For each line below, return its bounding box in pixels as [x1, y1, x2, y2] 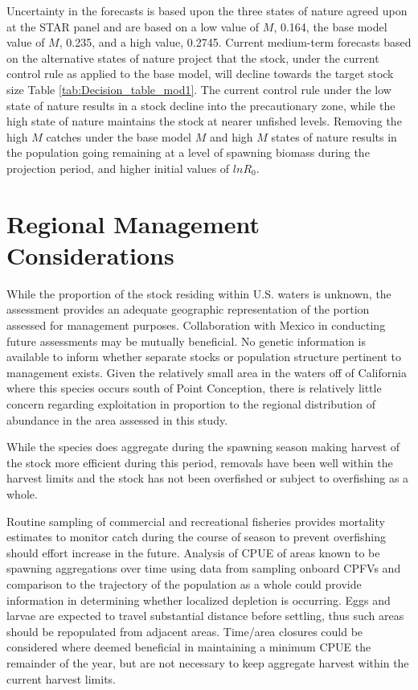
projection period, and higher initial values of [6, 159, 230, 176]
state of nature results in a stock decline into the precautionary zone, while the [6, 97, 395, 113]
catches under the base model [46, 128, 191, 145]
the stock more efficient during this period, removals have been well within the [6, 454, 393, 470]
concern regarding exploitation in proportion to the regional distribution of [6, 396, 375, 412]
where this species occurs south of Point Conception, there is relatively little [6, 380, 382, 396]
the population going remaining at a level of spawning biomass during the [6, 144, 370, 161]
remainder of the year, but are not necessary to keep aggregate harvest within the [6, 654, 409, 671]
